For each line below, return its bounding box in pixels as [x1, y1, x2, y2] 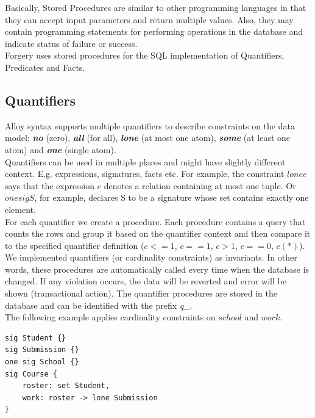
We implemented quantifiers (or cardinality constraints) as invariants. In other [5, 251, 297, 264]
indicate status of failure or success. [5, 37, 138, 49]
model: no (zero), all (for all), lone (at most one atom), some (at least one [5, 131, 291, 144]
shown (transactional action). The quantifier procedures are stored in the [5, 287, 278, 300]
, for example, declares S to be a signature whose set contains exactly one [34, 191, 309, 204]
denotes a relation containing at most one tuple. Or [104, 179, 296, 192]
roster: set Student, [22, 381, 110, 391]
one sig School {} [5, 358, 79, 367]
